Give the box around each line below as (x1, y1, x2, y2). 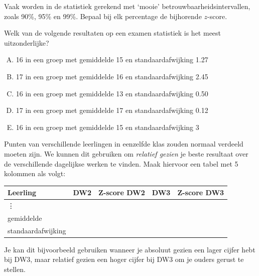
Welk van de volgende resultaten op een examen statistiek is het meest (4, 28, 221, 38)
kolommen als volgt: (4, 168, 66, 179)
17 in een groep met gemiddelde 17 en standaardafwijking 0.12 (16, 105, 208, 115)
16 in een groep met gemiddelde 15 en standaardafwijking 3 (16, 121, 199, 132)
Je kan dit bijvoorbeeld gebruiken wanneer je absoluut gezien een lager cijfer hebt (4, 244, 255, 254)
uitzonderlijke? (4, 37, 49, 48)
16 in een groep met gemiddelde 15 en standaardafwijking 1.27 (16, 54, 208, 65)
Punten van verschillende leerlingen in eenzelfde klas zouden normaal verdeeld (4, 139, 243, 149)
